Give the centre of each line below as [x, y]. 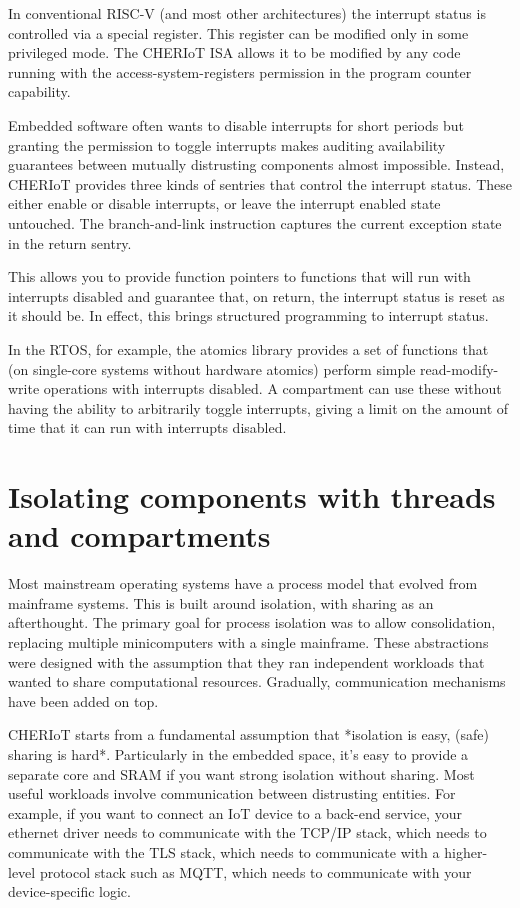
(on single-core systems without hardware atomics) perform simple [212, 368]
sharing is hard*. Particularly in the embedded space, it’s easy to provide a [238, 753]
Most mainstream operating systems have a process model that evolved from [243, 583]
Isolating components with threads [252, 496]
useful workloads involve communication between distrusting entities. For [232, 793]
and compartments [139, 535]
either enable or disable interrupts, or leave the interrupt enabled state [224, 203]
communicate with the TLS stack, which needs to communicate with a [224, 851]
